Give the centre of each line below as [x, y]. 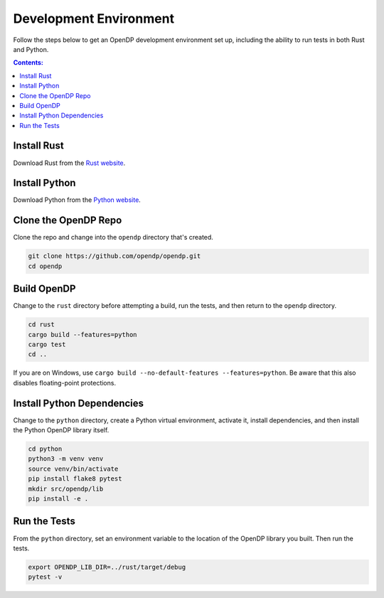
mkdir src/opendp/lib [66, 488]
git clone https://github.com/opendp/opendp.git [114, 256]
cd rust [41, 325]
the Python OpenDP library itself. [61, 430]
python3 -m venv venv [66, 459]
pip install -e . [58, 499]
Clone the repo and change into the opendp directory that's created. [113, 237]
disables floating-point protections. [65, 383]
